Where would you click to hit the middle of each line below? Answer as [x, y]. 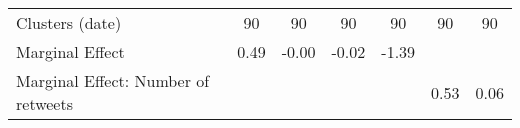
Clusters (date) [69, 22]
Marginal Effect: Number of [113, 80]
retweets [44, 103]
